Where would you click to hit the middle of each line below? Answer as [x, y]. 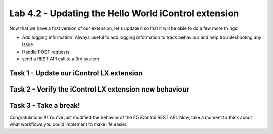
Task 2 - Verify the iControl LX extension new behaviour [99, 89]
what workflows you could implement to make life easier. [69, 124]
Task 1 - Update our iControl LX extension [76, 73]
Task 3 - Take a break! [45, 105]
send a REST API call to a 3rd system [60, 59]
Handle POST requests [46, 52]
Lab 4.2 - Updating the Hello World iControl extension [124, 13]
